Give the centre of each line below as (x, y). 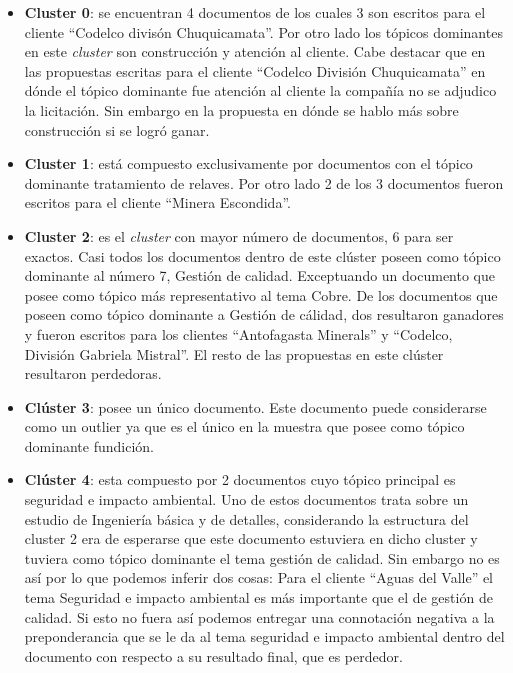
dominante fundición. (89, 445)
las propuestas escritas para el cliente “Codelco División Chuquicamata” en (255, 70)
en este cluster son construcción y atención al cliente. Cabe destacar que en (255, 51)
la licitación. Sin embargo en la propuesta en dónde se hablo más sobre (241, 109)
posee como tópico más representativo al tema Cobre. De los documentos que (261, 294)
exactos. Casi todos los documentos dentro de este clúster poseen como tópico (262, 255)
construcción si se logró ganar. (117, 129)
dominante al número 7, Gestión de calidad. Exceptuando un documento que (260, 275)
